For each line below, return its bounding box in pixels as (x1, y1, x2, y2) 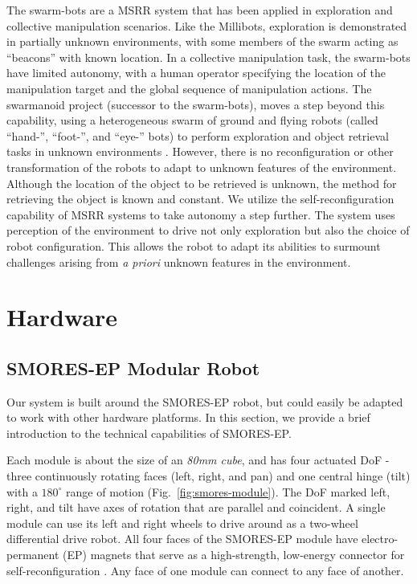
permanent (6, 546, 59, 563)
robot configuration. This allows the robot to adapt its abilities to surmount (6, 237, 381, 254)
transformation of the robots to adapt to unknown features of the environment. (6, 158, 397, 175)
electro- (362, 530, 399, 547)
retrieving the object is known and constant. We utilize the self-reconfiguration (6, 190, 395, 207)
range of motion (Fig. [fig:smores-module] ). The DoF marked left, (66, 483, 390, 500)
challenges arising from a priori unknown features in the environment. (6, 253, 351, 270)
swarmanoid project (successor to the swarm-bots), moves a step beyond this (6, 96, 385, 112)
